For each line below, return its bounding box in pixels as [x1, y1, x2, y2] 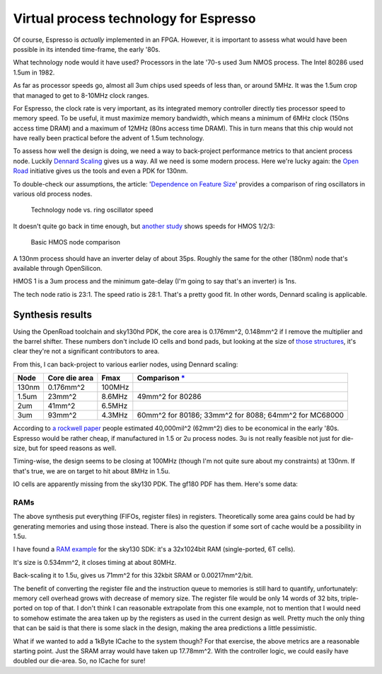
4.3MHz [101, 410, 128, 420]
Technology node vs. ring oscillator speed [30, 206, 154, 214]
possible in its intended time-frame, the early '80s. [13, 45, 161, 53]
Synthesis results [13, 308, 92, 320]
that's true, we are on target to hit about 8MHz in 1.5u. [13, 466, 170, 475]
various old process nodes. [13, 190, 93, 198]
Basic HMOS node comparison [30, 238, 120, 247]
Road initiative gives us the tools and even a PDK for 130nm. [13, 167, 188, 175]
